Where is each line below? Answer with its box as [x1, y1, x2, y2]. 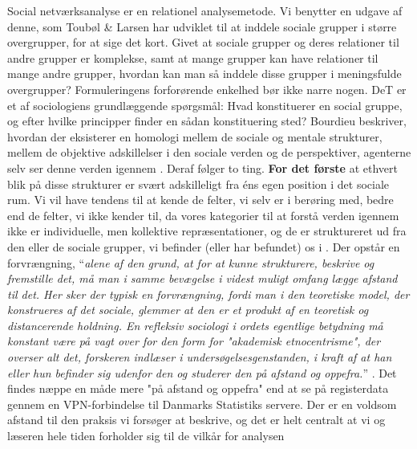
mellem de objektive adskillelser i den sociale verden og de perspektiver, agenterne [7, 144, 411, 161]
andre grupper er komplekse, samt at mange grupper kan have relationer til [7, 49, 379, 66]
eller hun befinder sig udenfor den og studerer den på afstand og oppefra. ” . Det [7, 364, 397, 381]
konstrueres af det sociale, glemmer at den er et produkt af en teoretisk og [7, 301, 369, 318]
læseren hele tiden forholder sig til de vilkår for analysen [7, 427, 285, 444]
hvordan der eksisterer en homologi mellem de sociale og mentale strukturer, [7, 128, 383, 145]
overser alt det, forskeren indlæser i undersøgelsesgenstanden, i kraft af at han [7, 349, 392, 365]
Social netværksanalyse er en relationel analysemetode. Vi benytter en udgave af [7, 2, 403, 18]
